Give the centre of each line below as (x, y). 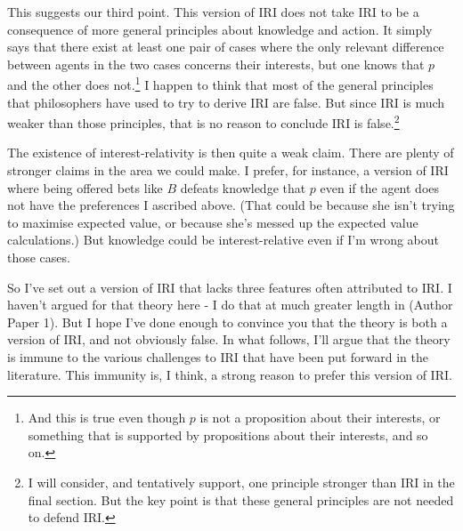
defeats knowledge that (243, 187)
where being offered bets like (85, 187)
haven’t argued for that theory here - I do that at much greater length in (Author (230, 305)
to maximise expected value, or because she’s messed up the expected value (213, 222)
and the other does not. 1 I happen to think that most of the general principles (220, 84)
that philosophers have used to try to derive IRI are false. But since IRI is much (226, 102)
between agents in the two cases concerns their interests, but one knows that (216, 64)
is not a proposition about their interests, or (320, 418)
